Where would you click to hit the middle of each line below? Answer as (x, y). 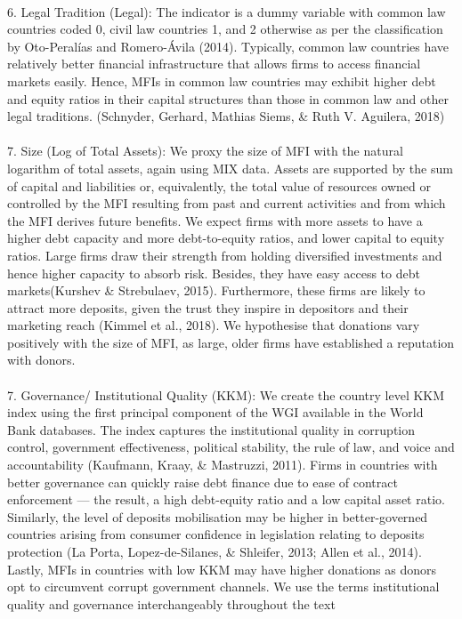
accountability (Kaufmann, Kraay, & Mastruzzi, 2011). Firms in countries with (223, 465)
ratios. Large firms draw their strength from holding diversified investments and (225, 255)
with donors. (41, 360)
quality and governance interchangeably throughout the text (171, 603)
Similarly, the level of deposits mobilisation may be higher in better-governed (218, 516)
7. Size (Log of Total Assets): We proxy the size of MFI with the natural (205, 151)
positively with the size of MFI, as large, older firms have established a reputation (231, 342)
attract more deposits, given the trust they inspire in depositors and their (208, 307)
